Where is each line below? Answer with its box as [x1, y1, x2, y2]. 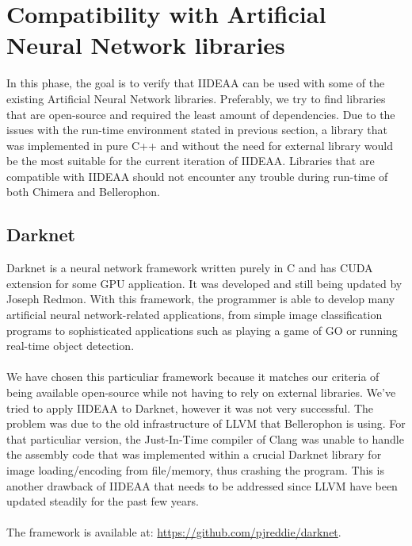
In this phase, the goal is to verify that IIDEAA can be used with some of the [6, 75, 385, 91]
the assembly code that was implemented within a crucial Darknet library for [6, 446, 382, 463]
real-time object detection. [6, 337, 135, 354]
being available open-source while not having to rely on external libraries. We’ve [6, 384, 396, 401]
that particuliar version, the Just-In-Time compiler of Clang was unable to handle [6, 430, 404, 447]
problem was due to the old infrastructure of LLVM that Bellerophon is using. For [6, 415, 406, 432]
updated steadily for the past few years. [6, 493, 199, 509]
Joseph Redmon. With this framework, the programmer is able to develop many [6, 290, 395, 307]
